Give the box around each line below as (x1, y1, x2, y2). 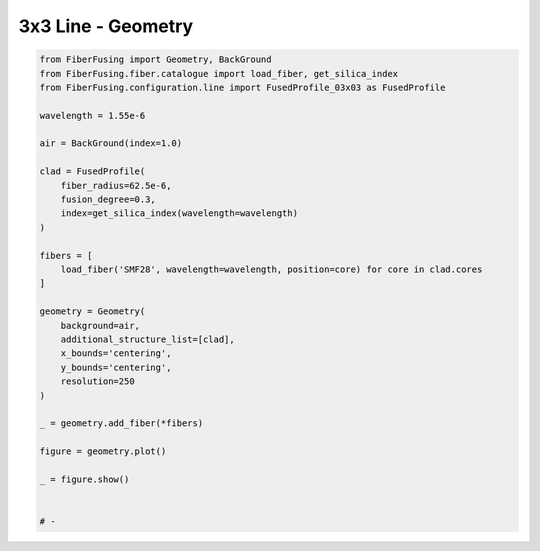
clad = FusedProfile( (39, 166, 146, 177)
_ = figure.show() (39, 473, 130, 485)
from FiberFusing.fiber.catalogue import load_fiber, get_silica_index (39, 68, 399, 79)
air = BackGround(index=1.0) (39, 138, 183, 149)
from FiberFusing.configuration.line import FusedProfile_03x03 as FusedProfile (39, 81, 446, 93)
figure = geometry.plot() (39, 446, 167, 457)
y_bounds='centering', (60, 361, 172, 373)
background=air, (60, 320, 140, 331)
